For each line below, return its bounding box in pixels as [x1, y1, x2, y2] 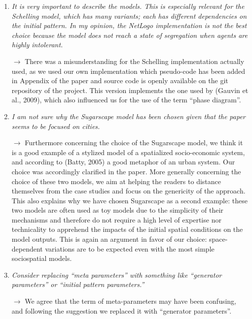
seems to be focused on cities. [11, 121, 100, 131]
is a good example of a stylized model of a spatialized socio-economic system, [11, 147, 245, 157]
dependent [11, 243, 43, 254]
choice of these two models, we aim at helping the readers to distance [11, 176, 221, 186]
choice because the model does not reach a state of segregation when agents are [11, 30, 248, 40]
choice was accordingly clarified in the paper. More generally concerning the [11, 166, 241, 176]
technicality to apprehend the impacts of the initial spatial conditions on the [11, 224, 243, 234]
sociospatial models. [11, 253, 72, 263]
